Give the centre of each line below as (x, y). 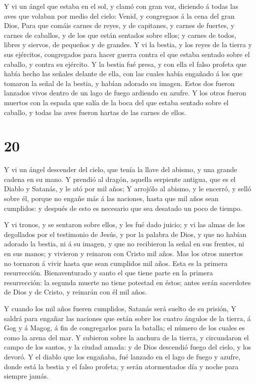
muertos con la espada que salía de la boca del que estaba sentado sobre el (116, 102)
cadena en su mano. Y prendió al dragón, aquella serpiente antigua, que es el (120, 179)
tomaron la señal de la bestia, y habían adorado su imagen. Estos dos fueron (119, 83)
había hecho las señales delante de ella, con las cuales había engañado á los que (123, 74)
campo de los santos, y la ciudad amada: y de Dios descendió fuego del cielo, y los (128, 347)
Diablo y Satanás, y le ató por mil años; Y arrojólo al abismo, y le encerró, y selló (128, 189)
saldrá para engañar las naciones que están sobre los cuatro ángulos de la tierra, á (128, 318)
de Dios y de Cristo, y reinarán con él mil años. (76, 292)
